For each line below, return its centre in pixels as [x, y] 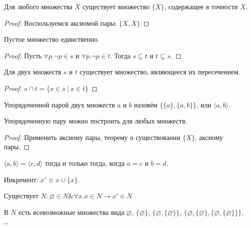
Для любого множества [38, 6]
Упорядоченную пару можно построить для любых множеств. [96, 121]
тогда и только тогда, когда [85, 163]
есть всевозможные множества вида [71, 212]
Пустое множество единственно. [52, 39]
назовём [146, 104]
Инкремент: [21, 179]
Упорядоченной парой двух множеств [59, 104]
